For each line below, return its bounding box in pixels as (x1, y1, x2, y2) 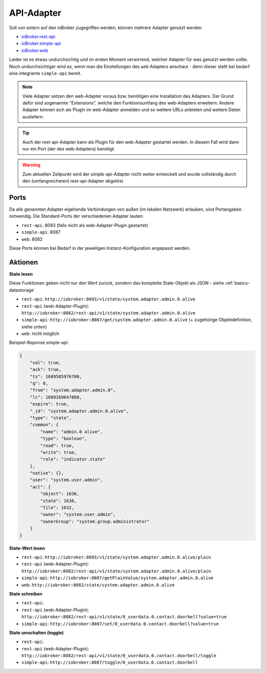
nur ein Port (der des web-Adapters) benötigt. (22, 146, 116, 152)
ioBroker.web (21, 47, 49, 53)
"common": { (30, 422, 59, 428)
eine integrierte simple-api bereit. (9, 70, 81, 76)
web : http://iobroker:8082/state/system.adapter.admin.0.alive (21, 582, 175, 588)
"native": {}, (30, 470, 64, 476)
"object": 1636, (40, 491, 80, 497)
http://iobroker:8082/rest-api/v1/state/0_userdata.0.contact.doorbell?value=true (21, 614, 227, 620)
